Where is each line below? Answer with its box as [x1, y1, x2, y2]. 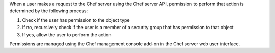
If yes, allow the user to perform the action [22, 31, 112, 38]
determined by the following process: [9, 8, 88, 14]
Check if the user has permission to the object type [22, 17, 130, 23]
